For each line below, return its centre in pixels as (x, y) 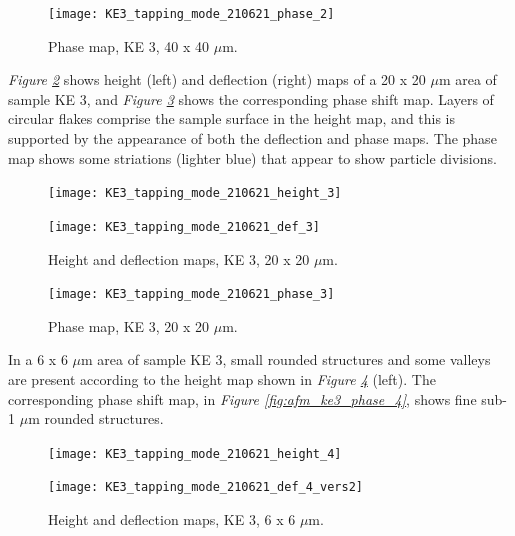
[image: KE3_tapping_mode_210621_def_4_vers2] (205, 487)
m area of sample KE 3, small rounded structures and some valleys (286, 359)
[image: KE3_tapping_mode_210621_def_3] (184, 226)
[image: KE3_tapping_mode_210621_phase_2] (191, 14)
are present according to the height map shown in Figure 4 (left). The (222, 378)
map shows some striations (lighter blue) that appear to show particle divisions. (252, 157)
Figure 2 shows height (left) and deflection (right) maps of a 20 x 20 (217, 79)
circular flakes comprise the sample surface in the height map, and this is (232, 118)
